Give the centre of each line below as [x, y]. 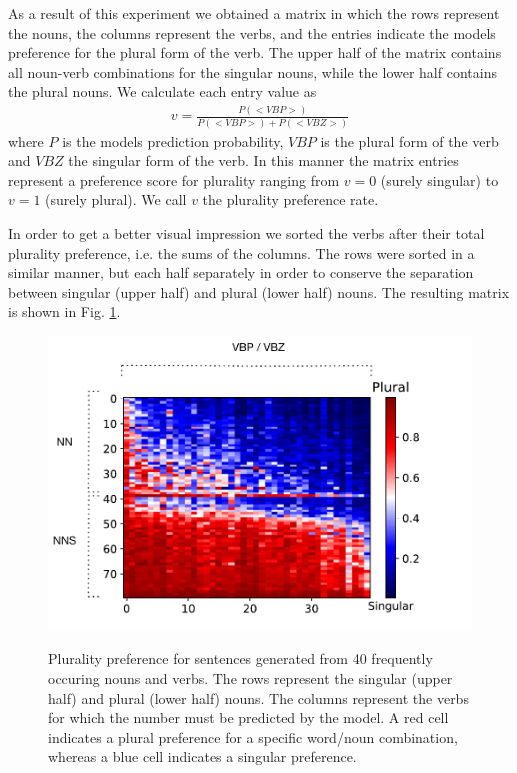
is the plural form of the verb [409, 140]
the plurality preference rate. [290, 199]
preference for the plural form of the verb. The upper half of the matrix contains [255, 52]
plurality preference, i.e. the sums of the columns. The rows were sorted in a [241, 252]
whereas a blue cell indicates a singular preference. [202, 756]
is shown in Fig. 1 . [64, 311]
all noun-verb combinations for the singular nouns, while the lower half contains [252, 71]
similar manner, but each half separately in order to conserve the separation [241, 272]
